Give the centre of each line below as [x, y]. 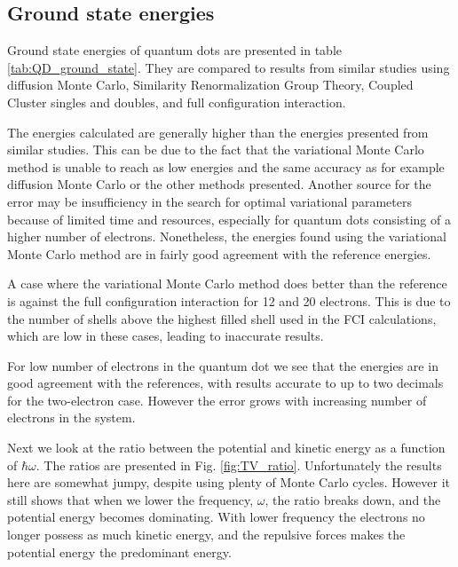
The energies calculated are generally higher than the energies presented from [218, 132]
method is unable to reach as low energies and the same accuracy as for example [226, 166]
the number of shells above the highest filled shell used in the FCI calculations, [222, 318]
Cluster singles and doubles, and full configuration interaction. [177, 102]
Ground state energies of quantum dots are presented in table [175, 50]
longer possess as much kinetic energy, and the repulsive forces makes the [206, 535]
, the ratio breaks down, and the [353, 499]
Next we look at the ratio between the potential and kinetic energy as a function [226, 448]
